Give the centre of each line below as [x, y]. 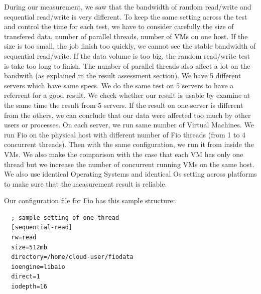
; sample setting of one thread [65, 217]
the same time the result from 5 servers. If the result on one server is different [124, 105]
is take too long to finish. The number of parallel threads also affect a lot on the [127, 65]
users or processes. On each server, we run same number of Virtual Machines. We [129, 125]
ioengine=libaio [38, 267]
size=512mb [29, 247]
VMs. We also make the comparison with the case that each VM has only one [124, 154]
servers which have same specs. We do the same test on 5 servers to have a [119, 85]
